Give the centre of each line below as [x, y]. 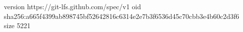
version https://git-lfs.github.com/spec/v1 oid [73, 6]
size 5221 [17, 25]
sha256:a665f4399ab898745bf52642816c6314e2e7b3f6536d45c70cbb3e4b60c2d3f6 [122, 16]
